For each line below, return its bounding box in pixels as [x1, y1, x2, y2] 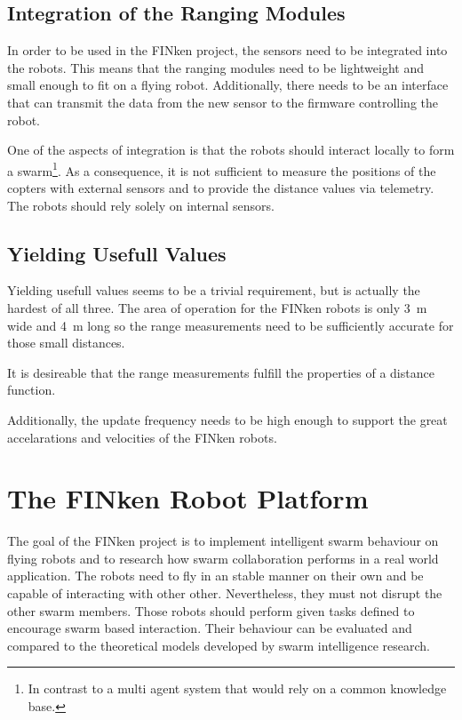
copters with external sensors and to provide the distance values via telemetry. [7, 179, 434, 197]
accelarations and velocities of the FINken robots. [7, 428, 277, 446]
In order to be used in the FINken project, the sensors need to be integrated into [7, 41, 448, 60]
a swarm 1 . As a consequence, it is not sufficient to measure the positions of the [7, 158, 436, 180]
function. [7, 380, 56, 399]
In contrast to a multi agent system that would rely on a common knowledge [28, 679, 447, 698]
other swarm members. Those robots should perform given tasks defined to [7, 601, 415, 620]
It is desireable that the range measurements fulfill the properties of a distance [7, 363, 434, 381]
